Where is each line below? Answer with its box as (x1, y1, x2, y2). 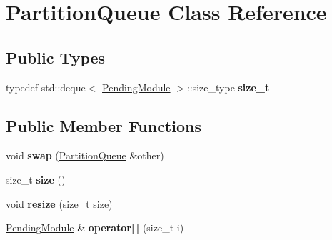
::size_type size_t (186, 79, 270, 94)
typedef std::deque (6, 79, 86, 94)
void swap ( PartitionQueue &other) (6, 148, 164, 163)
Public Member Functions (6, 114, 201, 136)
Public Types (6, 46, 106, 68)
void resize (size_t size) (6, 196, 113, 211)
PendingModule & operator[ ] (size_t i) (6, 220, 184, 235)
